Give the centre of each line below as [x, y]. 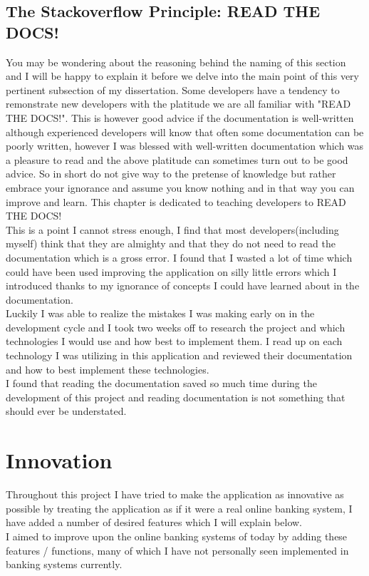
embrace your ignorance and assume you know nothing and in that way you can [180, 187]
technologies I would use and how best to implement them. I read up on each [174, 341]
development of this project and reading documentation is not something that [176, 397]
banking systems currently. [64, 564]
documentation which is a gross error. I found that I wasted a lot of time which [179, 257]
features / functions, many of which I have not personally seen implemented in [177, 550]
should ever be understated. [66, 411]
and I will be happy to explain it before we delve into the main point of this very [183, 76]
